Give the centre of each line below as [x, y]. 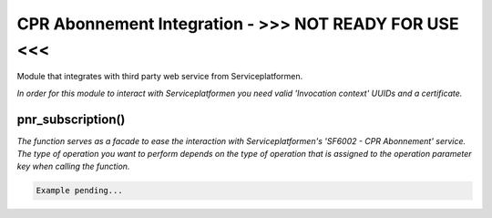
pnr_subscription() [71, 119]
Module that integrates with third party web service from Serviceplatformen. [160, 77]
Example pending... [79, 191]
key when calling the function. [73, 166]
